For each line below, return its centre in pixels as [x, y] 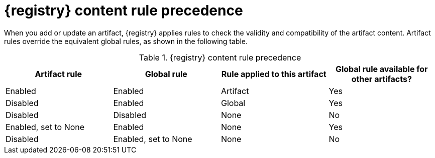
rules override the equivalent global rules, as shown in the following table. [126, 41]
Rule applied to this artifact [274, 74]
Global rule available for [382, 69]
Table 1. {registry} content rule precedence [220, 57]
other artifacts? [382, 79]
